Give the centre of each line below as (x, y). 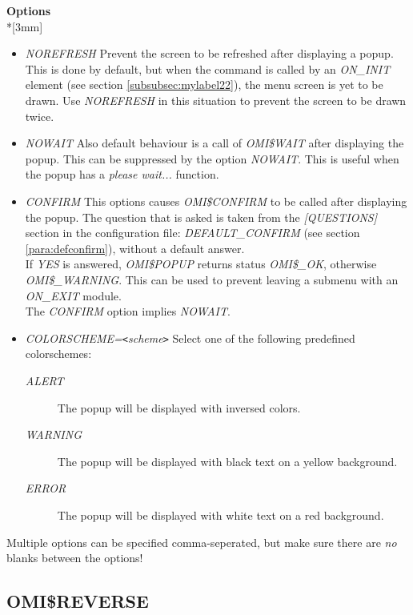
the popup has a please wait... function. (122, 174)
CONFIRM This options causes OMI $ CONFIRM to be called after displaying (216, 201)
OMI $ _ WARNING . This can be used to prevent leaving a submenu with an (212, 279)
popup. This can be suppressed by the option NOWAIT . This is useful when (212, 158)
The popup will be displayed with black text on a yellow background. (227, 461)
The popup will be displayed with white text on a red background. (221, 515)
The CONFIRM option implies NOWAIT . (128, 311)
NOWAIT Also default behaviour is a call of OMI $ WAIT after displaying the (215, 143)
